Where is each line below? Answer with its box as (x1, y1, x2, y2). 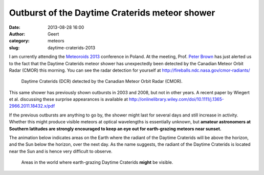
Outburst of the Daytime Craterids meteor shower (9, 7, 215, 18)
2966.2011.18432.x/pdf (9, 103, 55, 109)
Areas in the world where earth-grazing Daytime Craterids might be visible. (21, 159, 174, 165)
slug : (9, 44, 20, 51)
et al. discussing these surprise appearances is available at (9, 97, 128, 102)
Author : (9, 31, 25, 37)
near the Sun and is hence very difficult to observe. (9, 148, 112, 154)
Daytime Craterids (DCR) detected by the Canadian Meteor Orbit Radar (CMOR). (21, 78, 183, 84)
